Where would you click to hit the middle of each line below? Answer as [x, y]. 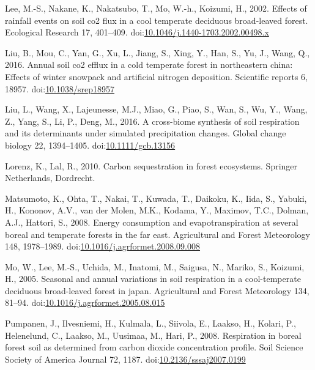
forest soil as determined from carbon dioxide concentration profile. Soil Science [154, 347]
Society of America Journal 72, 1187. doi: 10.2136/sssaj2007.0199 [125, 359]
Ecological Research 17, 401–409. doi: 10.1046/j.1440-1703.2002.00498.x [137, 32]
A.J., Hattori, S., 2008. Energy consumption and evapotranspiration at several [152, 222]
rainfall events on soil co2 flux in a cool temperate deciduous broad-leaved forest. [157, 20]
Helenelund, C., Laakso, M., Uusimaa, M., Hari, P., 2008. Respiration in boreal [153, 335]
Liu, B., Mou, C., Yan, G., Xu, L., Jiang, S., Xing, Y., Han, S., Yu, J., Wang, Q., [157, 52]
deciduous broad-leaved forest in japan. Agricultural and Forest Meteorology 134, [157, 290]
